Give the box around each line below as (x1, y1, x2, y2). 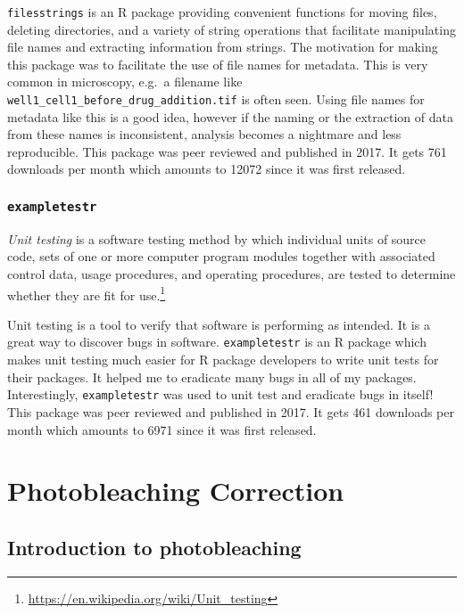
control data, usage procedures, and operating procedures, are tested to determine (7, 265, 456, 283)
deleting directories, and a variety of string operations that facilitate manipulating (7, 20, 456, 38)
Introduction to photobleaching (7, 533, 302, 561)
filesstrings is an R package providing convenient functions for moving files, (7, 3, 437, 20)
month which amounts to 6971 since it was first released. (7, 420, 317, 438)
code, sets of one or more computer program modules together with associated (7, 247, 435, 266)
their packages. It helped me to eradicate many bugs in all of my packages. (7, 367, 417, 386)
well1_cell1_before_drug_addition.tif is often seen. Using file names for (7, 90, 425, 109)
